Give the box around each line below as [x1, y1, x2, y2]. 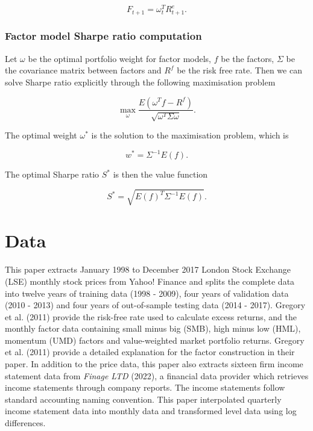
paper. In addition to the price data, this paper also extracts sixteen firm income [5, 358, 303, 370]
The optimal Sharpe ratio [5, 168, 100, 181]
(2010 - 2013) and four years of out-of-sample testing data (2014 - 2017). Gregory [5, 299, 306, 311]
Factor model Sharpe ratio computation [5, 28, 202, 43]
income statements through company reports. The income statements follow [5, 381, 285, 394]
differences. [5, 417, 46, 429]
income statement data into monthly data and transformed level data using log [5, 405, 297, 417]
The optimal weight [5, 128, 77, 141]
